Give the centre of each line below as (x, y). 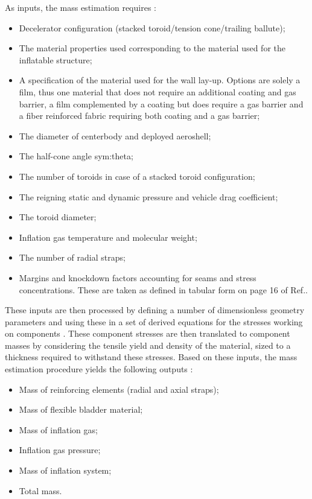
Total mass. (40, 490)
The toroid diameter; (58, 217)
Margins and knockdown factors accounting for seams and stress (138, 277)
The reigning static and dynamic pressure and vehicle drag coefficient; (148, 196)
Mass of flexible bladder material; (81, 409)
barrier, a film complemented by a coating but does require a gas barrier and (161, 103)
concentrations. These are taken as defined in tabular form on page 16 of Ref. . (163, 289)
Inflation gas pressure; (60, 450)
